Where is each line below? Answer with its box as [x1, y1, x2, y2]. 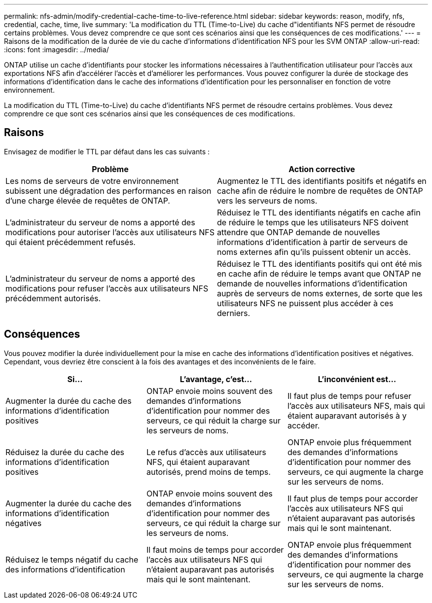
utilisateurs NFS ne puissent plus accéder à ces [217, 298, 394, 308]
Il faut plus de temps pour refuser [287, 390, 411, 401]
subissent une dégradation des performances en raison [5, 185, 212, 196]
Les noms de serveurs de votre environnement [5, 176, 179, 186]
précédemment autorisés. [5, 293, 101, 303]
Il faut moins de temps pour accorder [146, 544, 284, 555]
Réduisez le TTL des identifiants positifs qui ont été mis [217, 258, 422, 269]
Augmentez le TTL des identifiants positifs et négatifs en [217, 176, 427, 186]
